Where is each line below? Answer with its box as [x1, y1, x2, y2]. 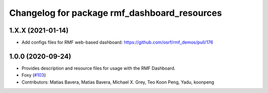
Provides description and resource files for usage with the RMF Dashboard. [21, 65, 176, 71]
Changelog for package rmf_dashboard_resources [9, 7, 222, 18]
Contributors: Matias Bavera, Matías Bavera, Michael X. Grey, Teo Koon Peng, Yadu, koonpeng [21, 79, 214, 85]
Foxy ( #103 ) [21, 72, 46, 78]
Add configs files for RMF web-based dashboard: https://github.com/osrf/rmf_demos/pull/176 [21, 40, 213, 46]
